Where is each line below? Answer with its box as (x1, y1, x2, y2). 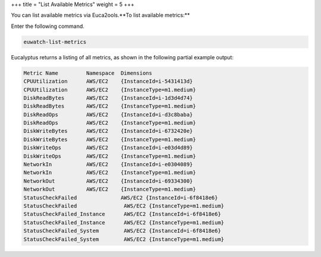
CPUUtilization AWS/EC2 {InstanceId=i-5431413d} (23, 78, 193, 85)
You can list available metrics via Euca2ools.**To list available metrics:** (11, 12, 190, 19)
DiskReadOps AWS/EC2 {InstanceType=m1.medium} (23, 119, 196, 126)
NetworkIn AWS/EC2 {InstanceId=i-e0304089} (23, 161, 193, 168)
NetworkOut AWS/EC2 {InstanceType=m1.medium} (23, 186, 196, 193)
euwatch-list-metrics (23, 39, 87, 45)
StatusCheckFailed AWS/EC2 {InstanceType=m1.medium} (23, 202, 225, 209)
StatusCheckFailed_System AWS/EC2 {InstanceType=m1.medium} (23, 236, 225, 243)
